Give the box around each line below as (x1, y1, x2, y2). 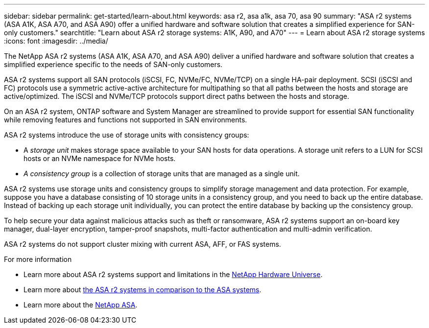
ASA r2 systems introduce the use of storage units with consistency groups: (4, 131, 249, 139)
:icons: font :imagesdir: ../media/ (4, 37, 108, 45)
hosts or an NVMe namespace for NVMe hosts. (24, 154, 176, 163)
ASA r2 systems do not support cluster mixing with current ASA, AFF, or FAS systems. (4, 240, 281, 248)
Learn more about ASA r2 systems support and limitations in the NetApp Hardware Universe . (24, 270, 323, 279)
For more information (4, 255, 72, 263)
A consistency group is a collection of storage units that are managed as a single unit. (24, 169, 300, 178)
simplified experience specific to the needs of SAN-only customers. (4, 60, 223, 69)
